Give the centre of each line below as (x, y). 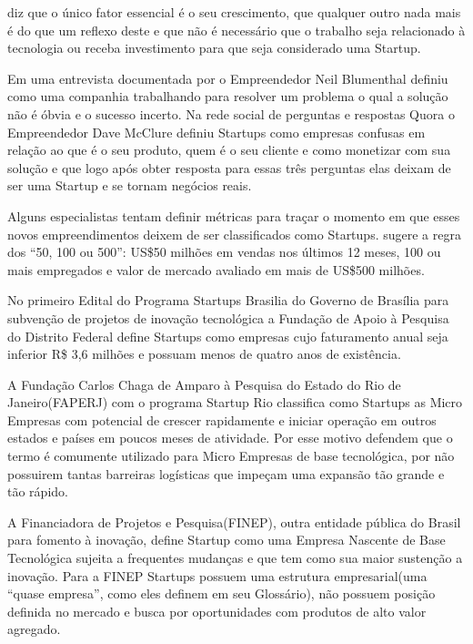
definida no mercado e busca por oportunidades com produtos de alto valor (217, 611)
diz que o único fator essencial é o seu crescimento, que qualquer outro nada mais (234, 12)
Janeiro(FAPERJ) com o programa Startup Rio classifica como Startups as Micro (235, 402)
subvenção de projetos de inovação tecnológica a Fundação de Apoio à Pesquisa (228, 317)
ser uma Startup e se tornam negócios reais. (130, 185)
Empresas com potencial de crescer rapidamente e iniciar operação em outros (222, 419)
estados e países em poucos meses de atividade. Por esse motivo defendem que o (230, 438)
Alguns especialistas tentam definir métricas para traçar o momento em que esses (234, 215)
